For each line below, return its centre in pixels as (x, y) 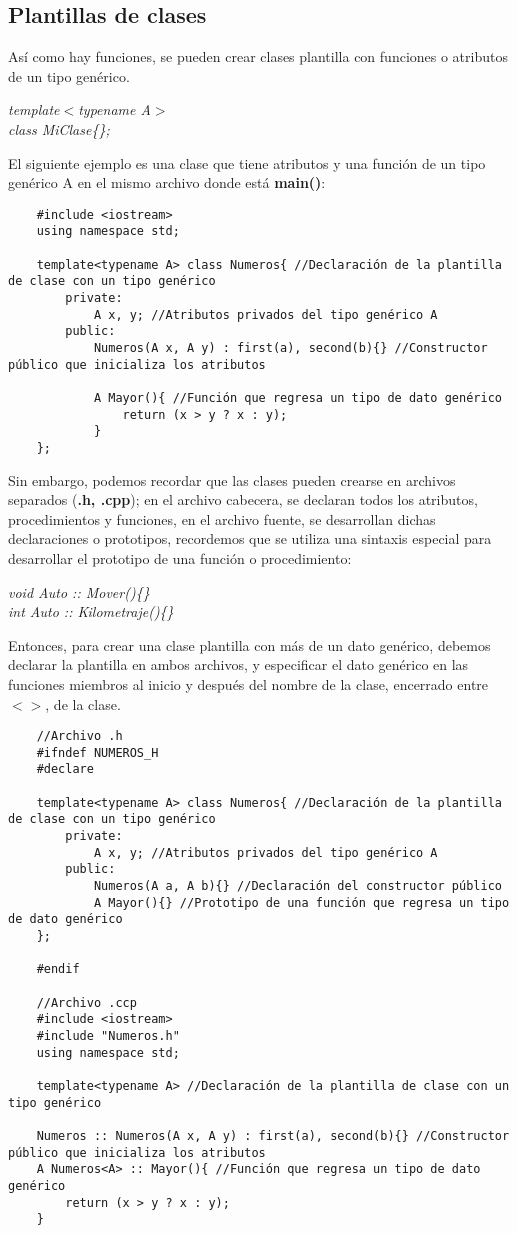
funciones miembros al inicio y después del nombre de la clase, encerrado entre (248, 683)
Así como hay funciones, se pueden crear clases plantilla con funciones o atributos (258, 56)
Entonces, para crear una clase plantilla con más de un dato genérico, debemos (249, 644)
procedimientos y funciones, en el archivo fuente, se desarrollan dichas (222, 518)
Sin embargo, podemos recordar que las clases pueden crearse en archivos (232, 479)
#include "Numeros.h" (108, 1035)
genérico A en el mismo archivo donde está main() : (167, 182)
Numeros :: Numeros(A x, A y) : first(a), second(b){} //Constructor (273, 1135)
